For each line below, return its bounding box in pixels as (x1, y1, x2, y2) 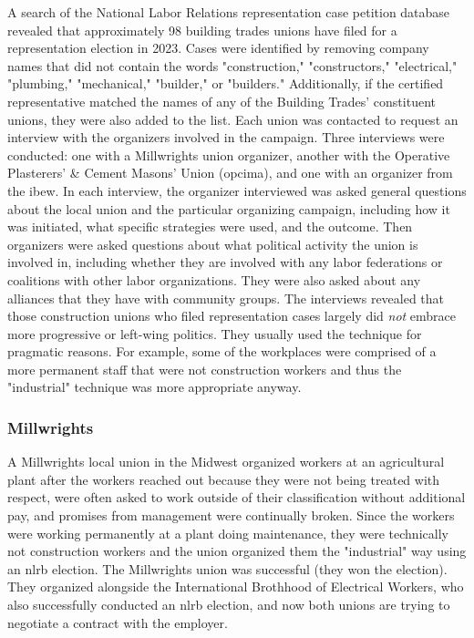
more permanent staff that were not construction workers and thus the (7, 359, 402, 378)
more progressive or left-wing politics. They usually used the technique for (7, 324, 422, 343)
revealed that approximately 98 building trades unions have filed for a (7, 20, 397, 39)
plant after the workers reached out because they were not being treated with (7, 469, 440, 489)
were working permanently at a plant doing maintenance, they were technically (7, 523, 448, 542)
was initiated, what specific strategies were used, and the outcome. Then (7, 217, 413, 236)
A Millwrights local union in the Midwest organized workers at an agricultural (7, 452, 445, 471)
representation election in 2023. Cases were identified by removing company (7, 38, 429, 57)
